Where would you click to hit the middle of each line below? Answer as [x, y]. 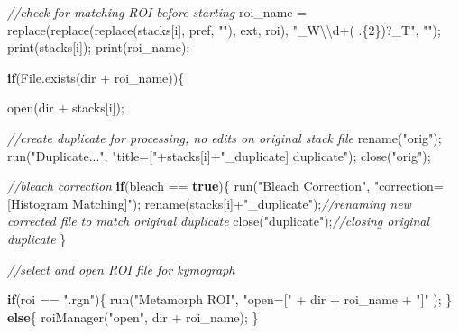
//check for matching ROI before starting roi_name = [157, 12]
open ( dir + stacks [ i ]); [66, 108]
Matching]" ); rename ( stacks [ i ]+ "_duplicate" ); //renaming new [242, 203]
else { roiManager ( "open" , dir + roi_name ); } [133, 316]
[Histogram [38, 203]
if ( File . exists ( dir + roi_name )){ [96, 77]
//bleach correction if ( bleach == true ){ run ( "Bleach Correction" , [189, 186]
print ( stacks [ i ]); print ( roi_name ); [99, 47]
